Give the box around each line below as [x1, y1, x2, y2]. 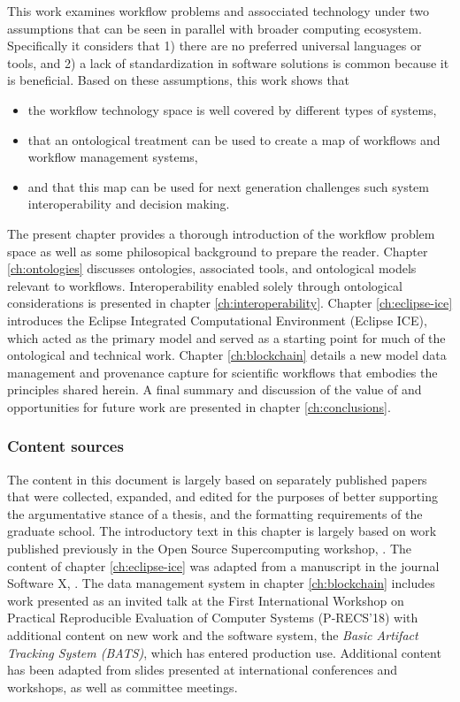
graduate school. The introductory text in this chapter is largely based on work [7, 522, 437, 540]
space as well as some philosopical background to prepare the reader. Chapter [7, 241, 428, 260]
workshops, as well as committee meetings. [7, 677, 238, 696]
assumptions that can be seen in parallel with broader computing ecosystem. [7, 19, 422, 37]
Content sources [7, 435, 124, 457]
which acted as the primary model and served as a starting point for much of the [7, 328, 446, 347]
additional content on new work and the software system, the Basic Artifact [7, 626, 418, 645]
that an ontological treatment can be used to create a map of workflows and [27, 130, 441, 149]
